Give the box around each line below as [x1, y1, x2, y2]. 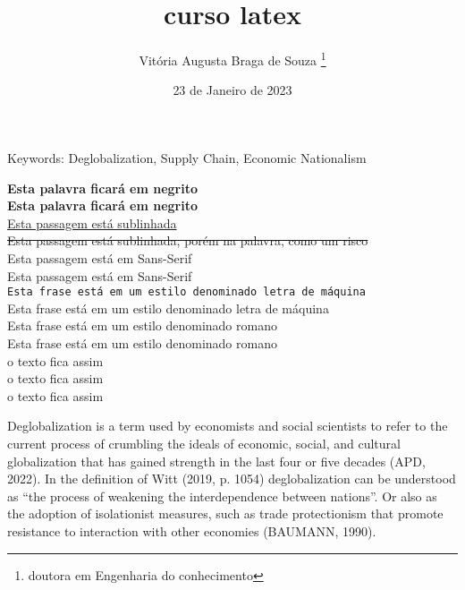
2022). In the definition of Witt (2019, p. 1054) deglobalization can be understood [7, 469, 456, 488]
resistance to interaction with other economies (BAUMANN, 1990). [7, 521, 376, 540]
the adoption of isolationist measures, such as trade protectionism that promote [7, 504, 444, 523]
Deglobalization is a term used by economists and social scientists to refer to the [7, 416, 448, 435]
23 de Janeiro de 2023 [173, 81, 292, 99]
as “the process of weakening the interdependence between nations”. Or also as [7, 486, 437, 505]
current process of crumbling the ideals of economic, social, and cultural [7, 433, 401, 452]
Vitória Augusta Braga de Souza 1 [139, 48, 326, 69]
